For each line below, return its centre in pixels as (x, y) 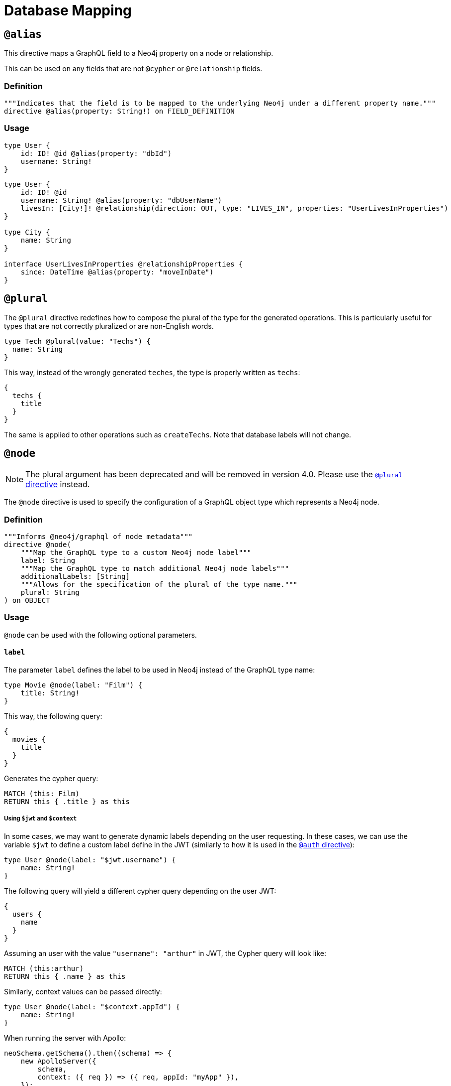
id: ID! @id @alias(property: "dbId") (96, 153)
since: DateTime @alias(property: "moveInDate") (117, 272)
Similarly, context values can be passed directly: (83, 991)
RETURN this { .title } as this (67, 802)
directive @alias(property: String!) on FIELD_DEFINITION (119, 111)
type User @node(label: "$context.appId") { (92, 1007)
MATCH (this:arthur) (44, 968)
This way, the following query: (53, 716)
